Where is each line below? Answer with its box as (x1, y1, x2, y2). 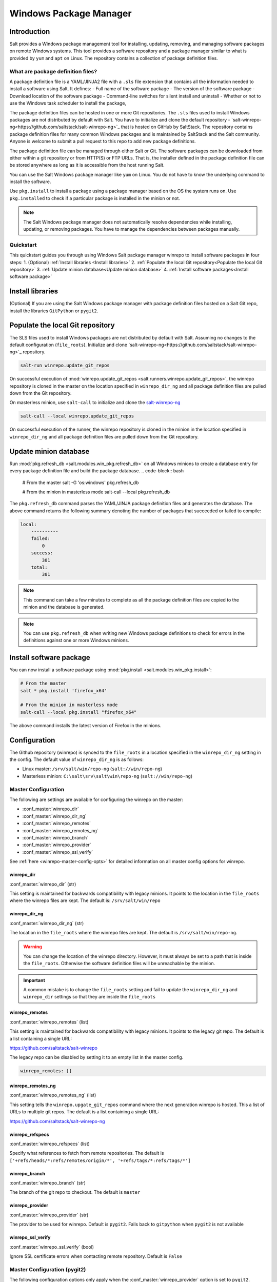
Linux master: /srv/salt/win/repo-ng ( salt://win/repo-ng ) (22, 766, 163, 772)
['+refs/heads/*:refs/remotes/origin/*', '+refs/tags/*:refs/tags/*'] (9, 1157, 191, 1164)
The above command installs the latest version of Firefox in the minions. (9, 722, 162, 728)
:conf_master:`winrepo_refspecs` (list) (9, 1140, 90, 1147)
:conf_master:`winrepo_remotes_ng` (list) (9, 1092, 96, 1098)
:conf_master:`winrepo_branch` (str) (9, 1180, 86, 1186)
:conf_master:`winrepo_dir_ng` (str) (9, 920, 84, 926)
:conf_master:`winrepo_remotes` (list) (9, 1018, 89, 1025)
